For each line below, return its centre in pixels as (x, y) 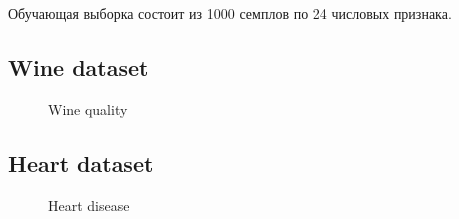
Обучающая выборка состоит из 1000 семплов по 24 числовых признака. (230, 13)
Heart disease (89, 204)
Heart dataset (81, 162)
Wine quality (88, 108)
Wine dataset (78, 66)
